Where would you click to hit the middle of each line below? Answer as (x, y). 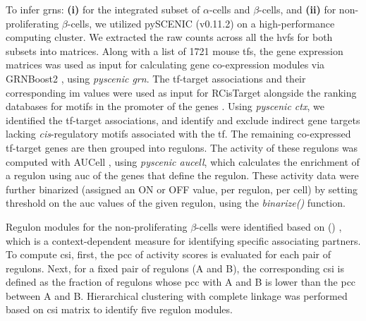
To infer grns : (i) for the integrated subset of (103, 9)
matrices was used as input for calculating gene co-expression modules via (165, 65)
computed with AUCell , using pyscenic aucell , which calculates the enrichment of (183, 161)
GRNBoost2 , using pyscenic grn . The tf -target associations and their (156, 78)
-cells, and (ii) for (298, 9)
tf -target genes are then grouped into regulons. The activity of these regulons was (182, 147)
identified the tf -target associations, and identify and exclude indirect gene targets (183, 120)
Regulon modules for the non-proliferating (97, 226)
